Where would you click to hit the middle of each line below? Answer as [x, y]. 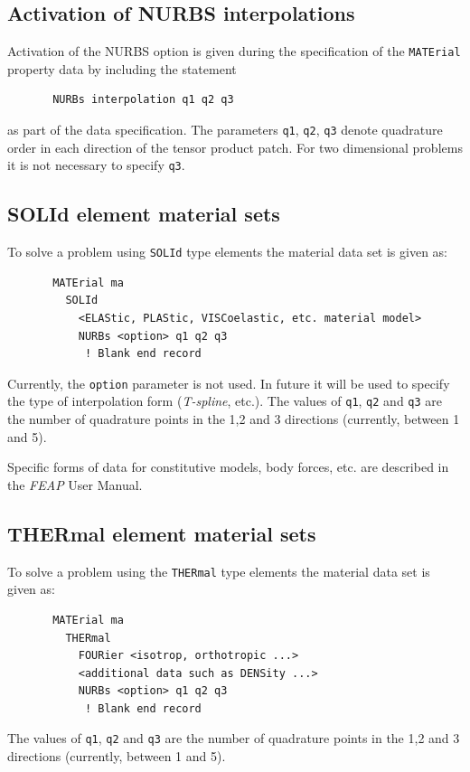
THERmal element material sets [162, 533]
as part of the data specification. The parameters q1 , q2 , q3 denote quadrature [225, 130]
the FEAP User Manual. [75, 484]
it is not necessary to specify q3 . [96, 165]
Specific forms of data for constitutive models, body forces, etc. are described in [228, 467]
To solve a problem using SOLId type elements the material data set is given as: [227, 252]
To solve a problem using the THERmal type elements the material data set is [219, 571]
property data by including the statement [122, 68]
